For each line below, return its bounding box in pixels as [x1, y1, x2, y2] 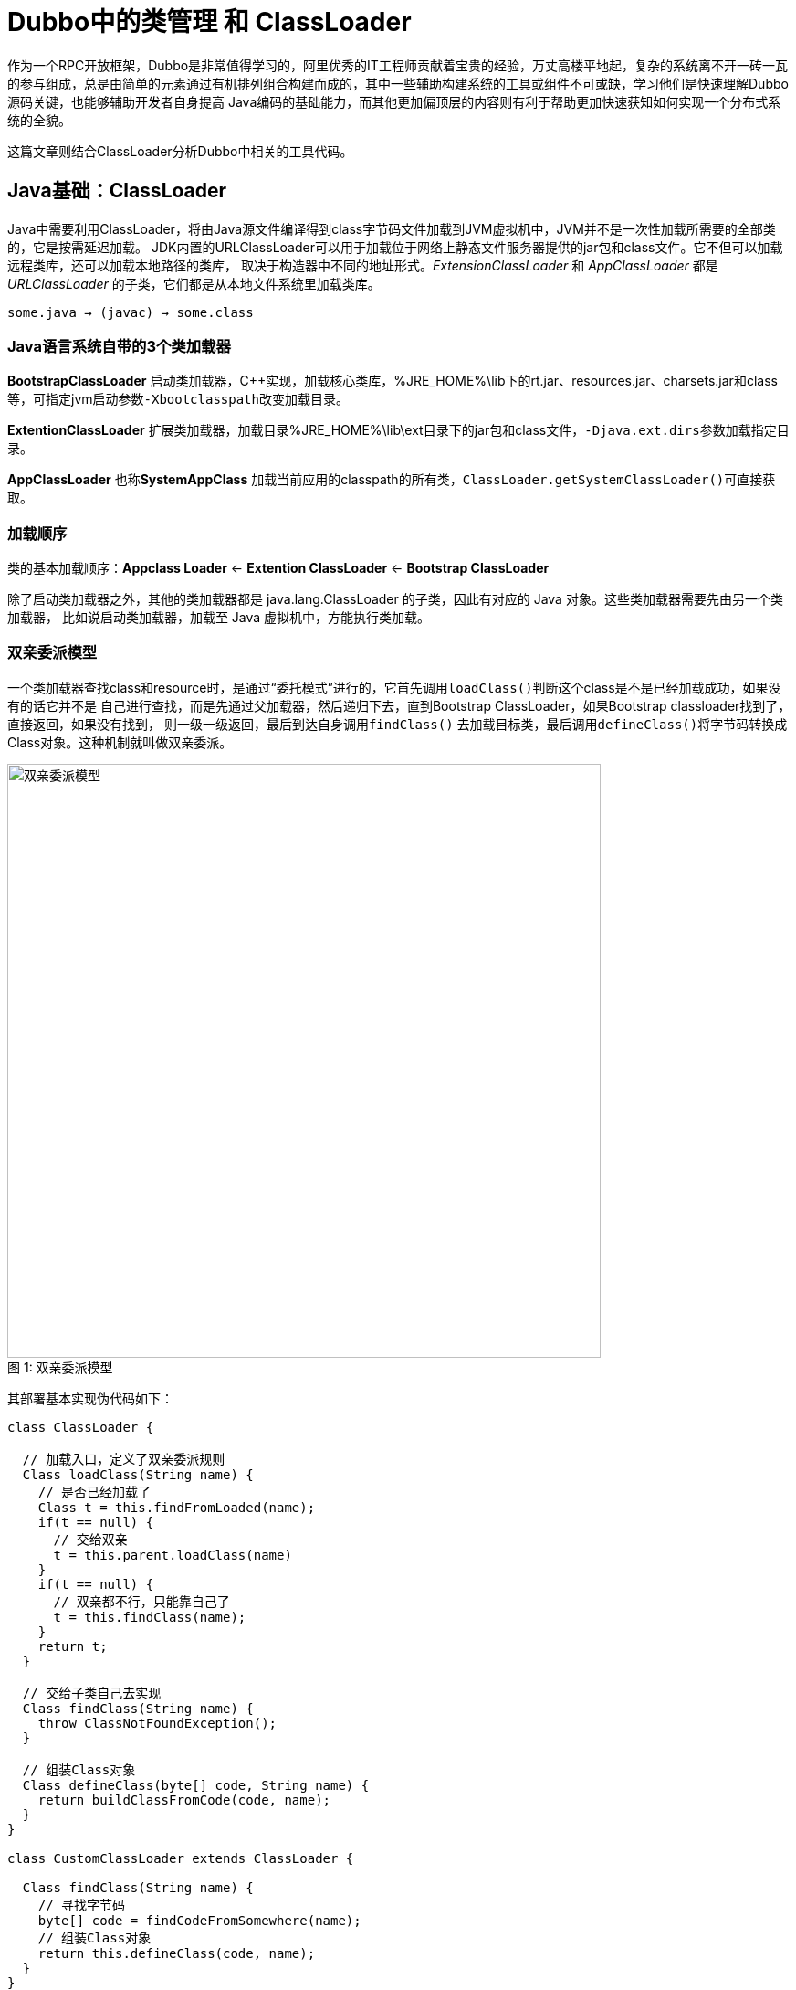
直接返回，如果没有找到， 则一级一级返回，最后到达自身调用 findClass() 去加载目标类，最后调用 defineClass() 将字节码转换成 [7, 715, 788, 732]
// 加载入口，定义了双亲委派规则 [22, 1451, 225, 1466]
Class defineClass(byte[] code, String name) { [22, 1777, 370, 1793]
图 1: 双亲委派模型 [7, 1359, 113, 1375]
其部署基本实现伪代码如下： [7, 1390, 173, 1406]
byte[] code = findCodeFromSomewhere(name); [37, 1912, 361, 1928]
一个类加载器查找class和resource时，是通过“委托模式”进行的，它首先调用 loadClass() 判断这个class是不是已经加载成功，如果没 [7, 679, 781, 695]
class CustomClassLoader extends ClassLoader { [7, 1850, 354, 1866]
